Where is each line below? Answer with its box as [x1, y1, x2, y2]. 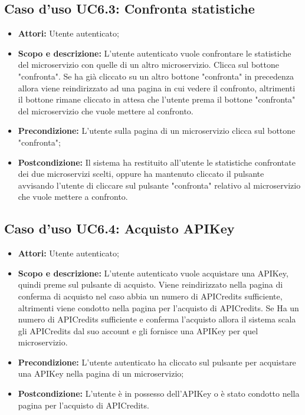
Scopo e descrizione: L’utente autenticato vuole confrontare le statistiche [18, 47, 291, 59]
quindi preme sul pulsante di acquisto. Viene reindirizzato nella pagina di [18, 278, 283, 291]
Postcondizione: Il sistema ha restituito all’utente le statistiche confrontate [18, 156, 296, 168]
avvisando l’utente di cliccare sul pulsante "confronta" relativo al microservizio [18, 179, 301, 191]
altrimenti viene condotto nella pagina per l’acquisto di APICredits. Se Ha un [18, 301, 299, 314]
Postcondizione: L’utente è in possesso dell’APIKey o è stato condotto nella [18, 387, 300, 400]
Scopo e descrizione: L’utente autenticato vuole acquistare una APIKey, [18, 266, 288, 279]
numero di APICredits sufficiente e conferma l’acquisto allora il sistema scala [18, 313, 296, 325]
